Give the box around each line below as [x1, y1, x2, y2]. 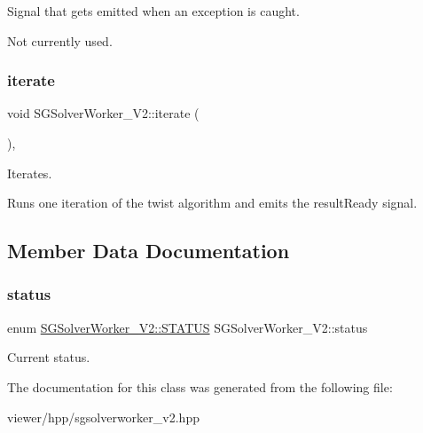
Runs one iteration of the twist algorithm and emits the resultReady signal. [7, 193, 418, 212]
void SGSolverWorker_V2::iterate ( [7, 104, 200, 122]
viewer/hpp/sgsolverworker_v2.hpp [7, 407, 200, 426]
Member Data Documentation [7, 237, 290, 264]
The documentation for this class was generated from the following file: [7, 377, 393, 396]
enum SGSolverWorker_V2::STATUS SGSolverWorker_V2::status [7, 318, 368, 336]
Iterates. [7, 163, 52, 182]
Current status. [7, 348, 90, 366]
